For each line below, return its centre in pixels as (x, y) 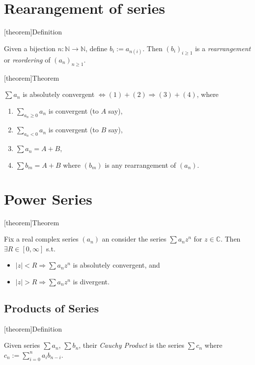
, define (96, 48)
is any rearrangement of (141, 165)
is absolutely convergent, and (116, 265)
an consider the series (134, 239)
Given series (22, 345)
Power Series (48, 198)
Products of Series (51, 308)
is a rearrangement (223, 48)
